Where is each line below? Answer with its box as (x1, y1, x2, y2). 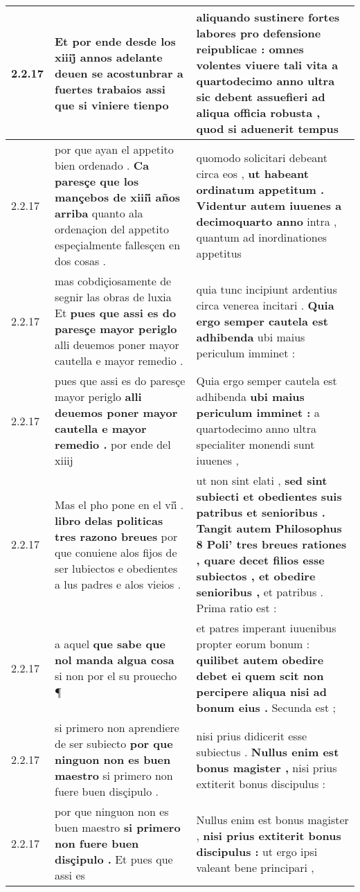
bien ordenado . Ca (55, 157, 150, 173)
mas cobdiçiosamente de (55, 273, 172, 289)
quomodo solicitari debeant (196, 149, 327, 166)
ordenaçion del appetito (55, 221, 169, 237)
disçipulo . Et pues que (55, 851, 173, 867)
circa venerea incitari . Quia (196, 296, 334, 313)
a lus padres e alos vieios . (55, 576, 181, 592)
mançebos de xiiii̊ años (55, 189, 181, 205)
